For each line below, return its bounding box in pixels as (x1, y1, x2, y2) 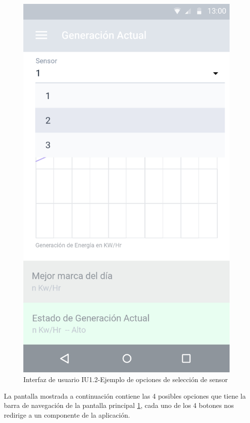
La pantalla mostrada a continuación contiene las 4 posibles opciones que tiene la (4, 390, 246, 401)
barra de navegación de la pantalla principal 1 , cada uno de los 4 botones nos (4, 400, 234, 410)
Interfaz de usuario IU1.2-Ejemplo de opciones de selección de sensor (23, 374, 228, 384)
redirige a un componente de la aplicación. (4, 409, 130, 420)
